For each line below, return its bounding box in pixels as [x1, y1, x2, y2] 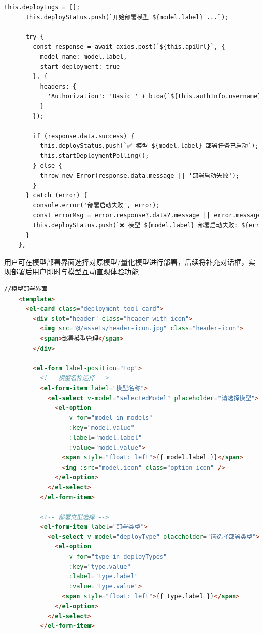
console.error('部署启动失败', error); [33, 201, 160, 209]
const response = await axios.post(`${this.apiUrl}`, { [33, 43, 225, 51]
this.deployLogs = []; [4, 4, 80, 11]
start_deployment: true [40, 63, 120, 70]
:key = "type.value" [69, 563, 131, 570]
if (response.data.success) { [33, 132, 135, 140]
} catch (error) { [25, 192, 87, 199]
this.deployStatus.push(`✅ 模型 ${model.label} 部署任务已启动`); [40, 142, 259, 150]
